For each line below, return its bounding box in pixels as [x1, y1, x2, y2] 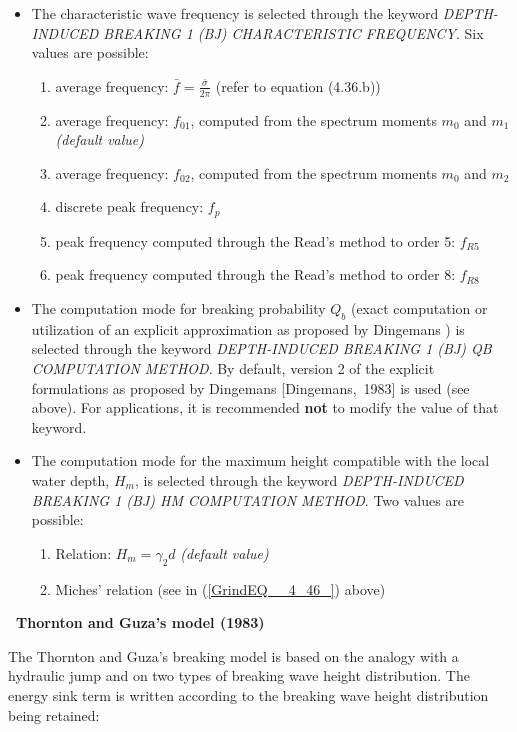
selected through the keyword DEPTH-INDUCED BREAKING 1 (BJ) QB [31, 338, 492, 359]
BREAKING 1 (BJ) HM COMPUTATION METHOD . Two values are [31, 489, 465, 510]
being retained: [8, 704, 100, 725]
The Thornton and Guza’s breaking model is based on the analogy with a [8, 645, 459, 666]
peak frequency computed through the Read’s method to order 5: [55, 230, 456, 251]
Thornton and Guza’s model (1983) [16, 612, 265, 633]
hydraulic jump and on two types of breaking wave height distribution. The [8, 665, 470, 686]
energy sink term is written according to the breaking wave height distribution [8, 684, 489, 705]
